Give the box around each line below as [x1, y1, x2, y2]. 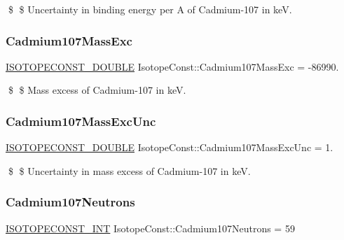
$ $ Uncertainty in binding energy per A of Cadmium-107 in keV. [8, 2, 292, 16]
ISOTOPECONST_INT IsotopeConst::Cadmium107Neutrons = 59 [6, 220, 295, 235]
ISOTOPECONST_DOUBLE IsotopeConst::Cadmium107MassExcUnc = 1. [6, 140, 333, 155]
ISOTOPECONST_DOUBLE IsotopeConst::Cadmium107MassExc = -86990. [6, 59, 339, 73]
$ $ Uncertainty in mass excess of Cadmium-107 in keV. [8, 163, 251, 178]
